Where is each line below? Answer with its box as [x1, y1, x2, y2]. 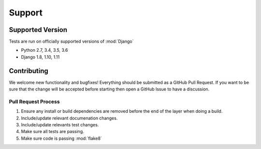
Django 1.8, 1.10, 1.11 [21, 54, 60, 60]
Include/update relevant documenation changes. [21, 115, 118, 121]
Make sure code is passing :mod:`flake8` [21, 135, 102, 141]
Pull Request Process [9, 98, 60, 105]
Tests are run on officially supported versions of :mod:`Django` [9, 39, 134, 45]
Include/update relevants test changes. [21, 122, 99, 128]
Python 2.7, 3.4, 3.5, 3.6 [21, 47, 68, 53]
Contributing [9, 67, 48, 75]
